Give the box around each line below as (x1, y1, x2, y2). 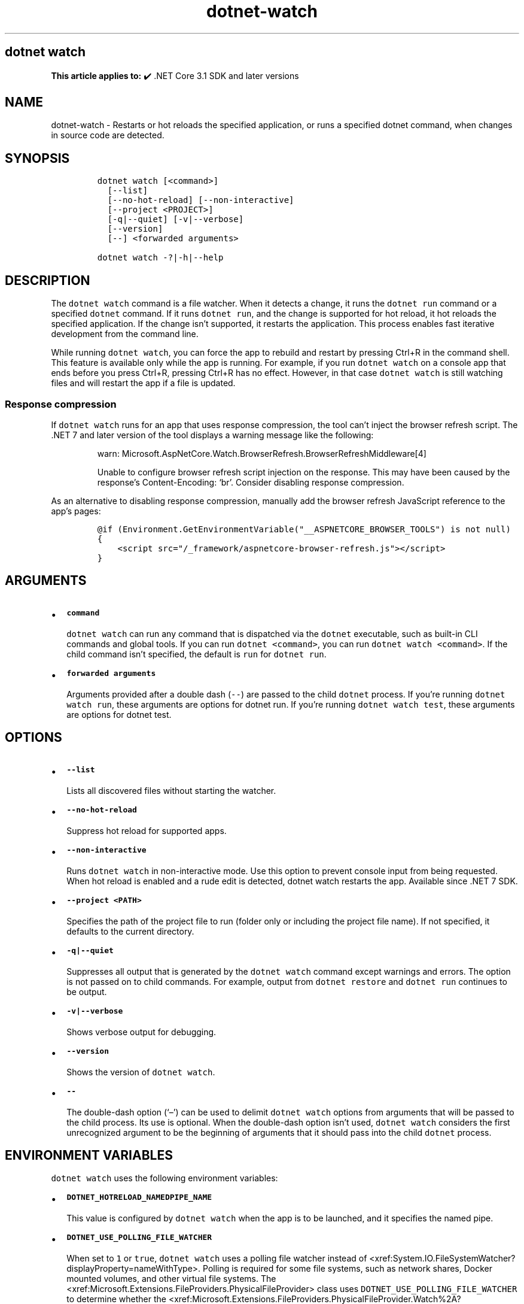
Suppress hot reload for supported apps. (66, 825, 227, 836)
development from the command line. (51, 329, 199, 339)
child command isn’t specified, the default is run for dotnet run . (66, 648, 327, 659)
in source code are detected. (51, 130, 164, 141)
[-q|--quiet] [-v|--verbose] (107, 214, 244, 225)
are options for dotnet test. (66, 709, 172, 720)
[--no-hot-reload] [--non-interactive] (107, 195, 294, 205)
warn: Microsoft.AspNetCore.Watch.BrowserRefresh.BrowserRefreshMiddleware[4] (97, 448, 426, 459)
